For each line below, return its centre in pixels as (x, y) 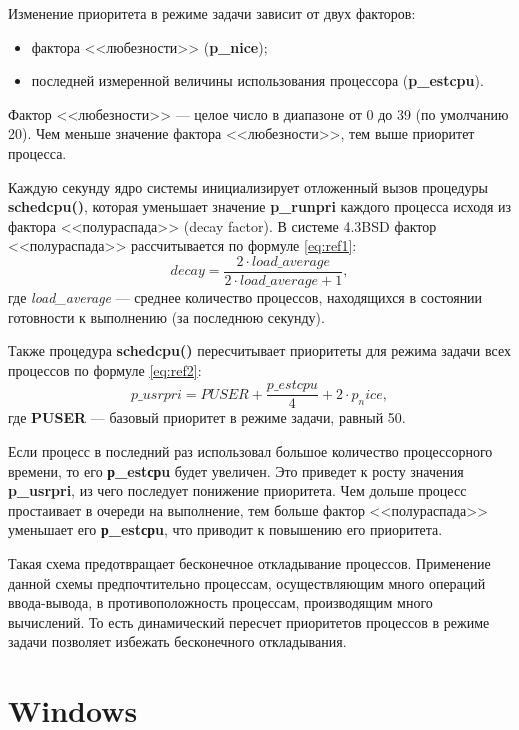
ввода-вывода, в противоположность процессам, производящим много (220, 602)
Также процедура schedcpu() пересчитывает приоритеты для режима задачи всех (259, 350)
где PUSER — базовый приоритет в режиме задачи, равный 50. (207, 417)
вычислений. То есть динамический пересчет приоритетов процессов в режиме (249, 621)
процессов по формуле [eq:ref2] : (105, 369)
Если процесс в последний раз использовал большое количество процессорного (250, 451)
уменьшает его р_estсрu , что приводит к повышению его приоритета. (225, 529)
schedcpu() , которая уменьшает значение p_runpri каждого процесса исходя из (260, 206)
